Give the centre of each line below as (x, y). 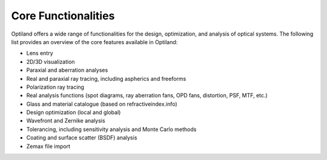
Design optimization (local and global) (74, 112)
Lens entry (40, 53)
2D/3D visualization (51, 62)
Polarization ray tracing (55, 87)
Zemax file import (48, 146)
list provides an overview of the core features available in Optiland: (94, 42)
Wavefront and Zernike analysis (66, 121)
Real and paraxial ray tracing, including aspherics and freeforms (106, 78)
